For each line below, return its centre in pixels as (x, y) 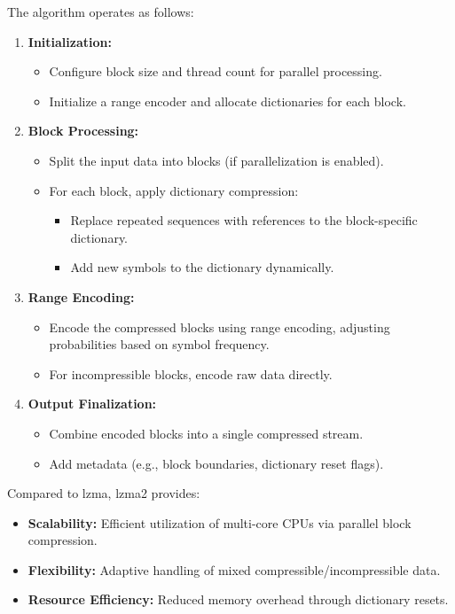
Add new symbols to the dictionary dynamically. (202, 267)
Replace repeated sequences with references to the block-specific (244, 220)
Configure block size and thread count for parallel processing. (216, 71)
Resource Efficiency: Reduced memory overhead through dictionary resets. (238, 599)
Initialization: (70, 41)
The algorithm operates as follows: (101, 12)
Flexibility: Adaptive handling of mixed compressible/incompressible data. (234, 569)
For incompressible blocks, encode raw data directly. (191, 373)
